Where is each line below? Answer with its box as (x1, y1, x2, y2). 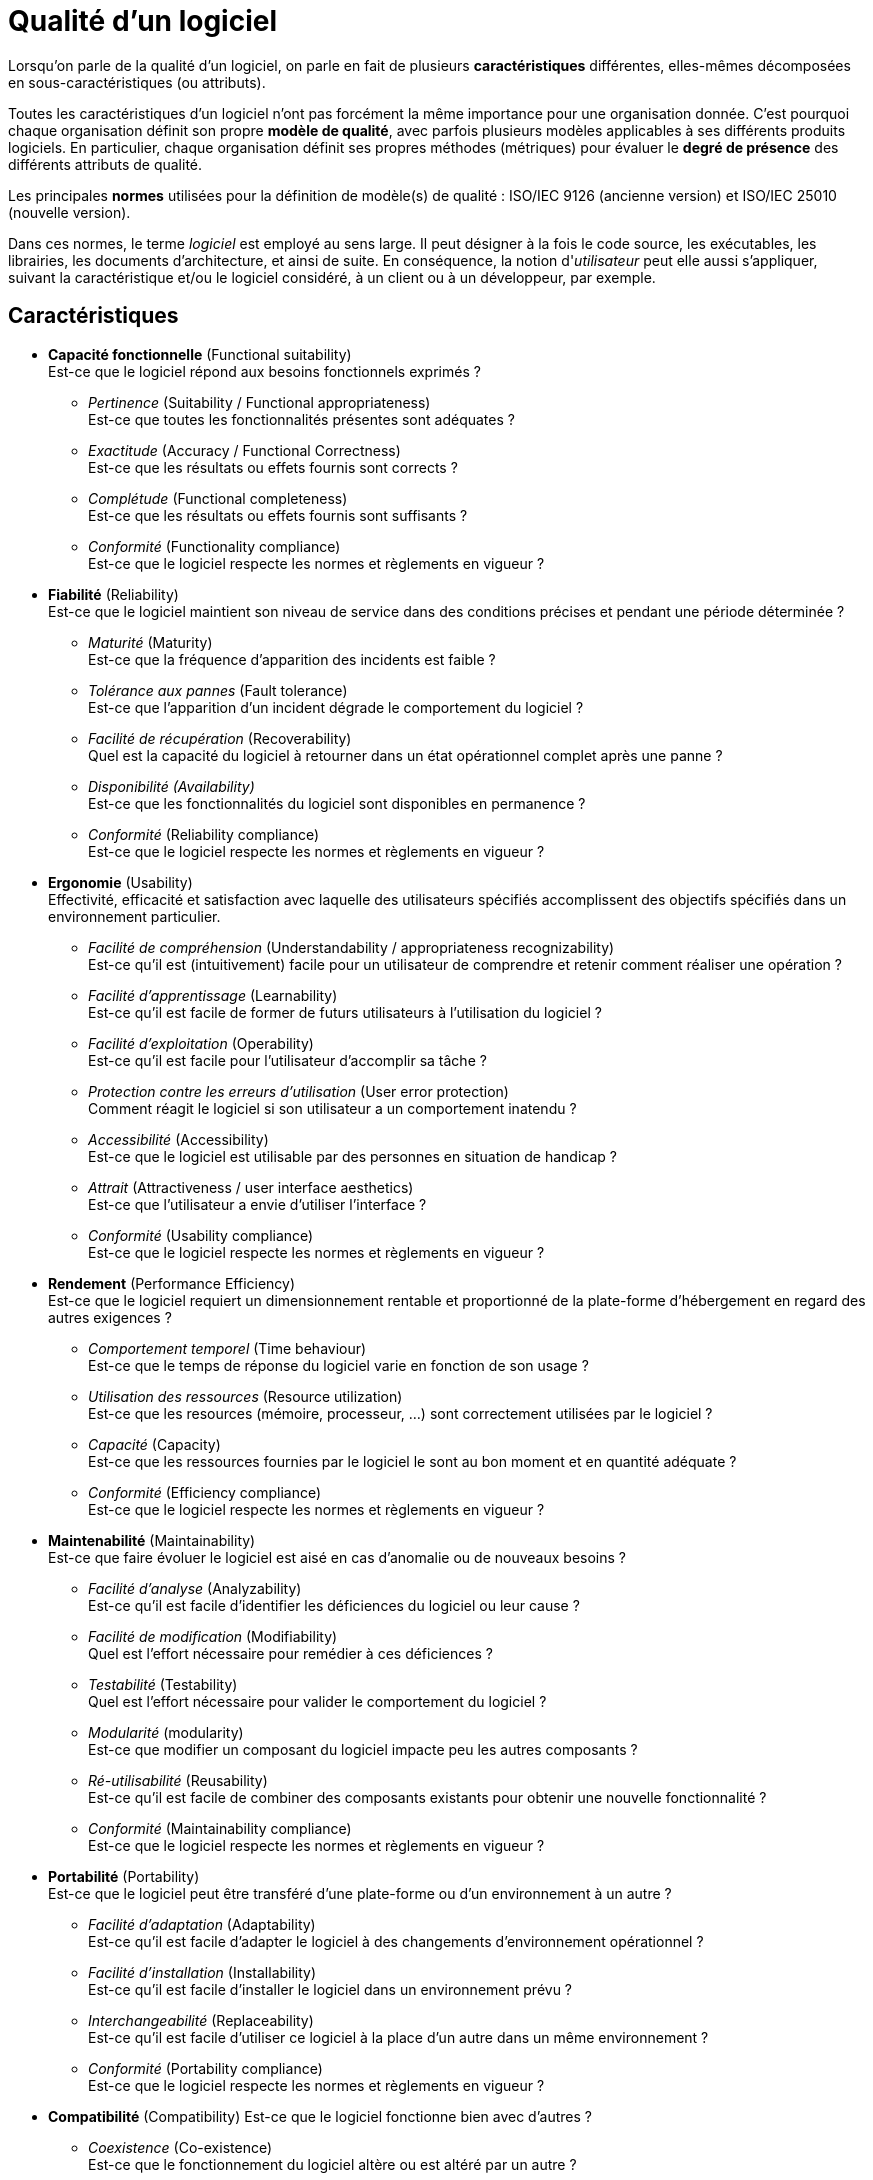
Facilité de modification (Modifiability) (88, 1627, 338, 1645)
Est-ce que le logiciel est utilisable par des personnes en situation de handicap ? (88, 1147, 617, 1165)
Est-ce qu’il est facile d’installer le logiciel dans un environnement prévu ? (88, 1980, 573, 1998)
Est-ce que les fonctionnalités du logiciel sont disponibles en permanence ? (88, 794, 586, 812)
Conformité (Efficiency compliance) (88, 1483, 322, 1501)
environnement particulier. (48, 907, 221, 925)
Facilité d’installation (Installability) (88, 1963, 317, 1981)
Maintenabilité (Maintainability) (48, 1531, 256, 1549)
